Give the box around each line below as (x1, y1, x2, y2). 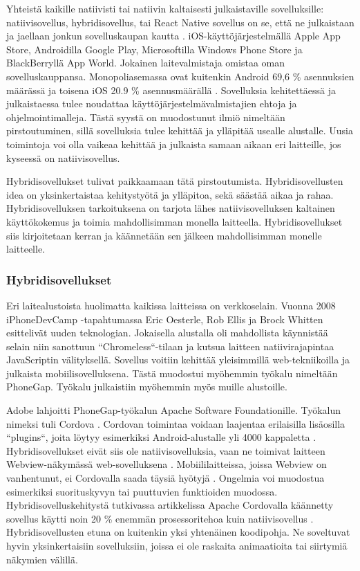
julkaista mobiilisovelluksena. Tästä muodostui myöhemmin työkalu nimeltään (6, 365, 338, 380)
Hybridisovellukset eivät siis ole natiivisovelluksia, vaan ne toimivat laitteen (6, 443, 325, 457)
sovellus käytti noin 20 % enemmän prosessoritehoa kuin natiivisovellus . (6, 511, 314, 525)
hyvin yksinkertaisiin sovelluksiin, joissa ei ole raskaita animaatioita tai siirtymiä (6, 538, 348, 552)
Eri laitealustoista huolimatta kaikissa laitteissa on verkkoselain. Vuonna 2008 (6, 298, 336, 312)
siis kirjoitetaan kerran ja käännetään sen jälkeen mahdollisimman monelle (6, 228, 322, 242)
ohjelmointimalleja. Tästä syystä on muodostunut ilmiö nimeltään (6, 109, 285, 124)
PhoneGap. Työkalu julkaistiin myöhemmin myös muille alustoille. (6, 379, 287, 394)
